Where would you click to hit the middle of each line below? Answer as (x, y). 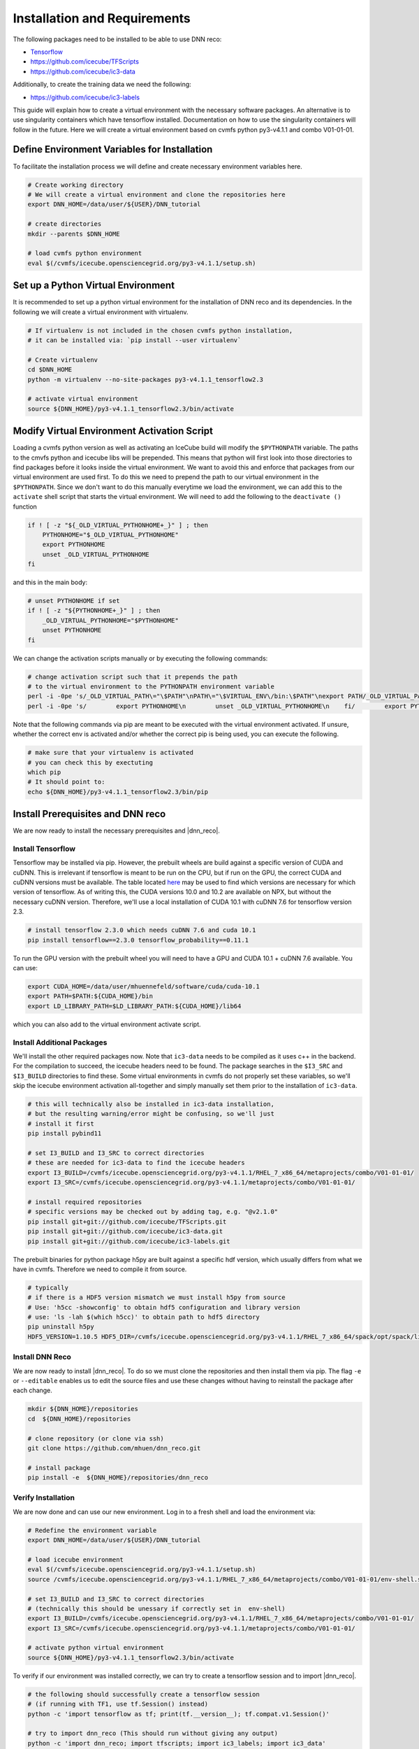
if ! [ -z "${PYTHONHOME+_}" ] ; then (94, 611)
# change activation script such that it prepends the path (133, 677)
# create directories (65, 224)
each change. (32, 1390)
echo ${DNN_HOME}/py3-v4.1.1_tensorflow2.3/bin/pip (118, 792)
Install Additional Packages (60, 1042)
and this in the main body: (50, 582)
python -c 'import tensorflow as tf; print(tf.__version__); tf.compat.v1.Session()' (178, 1714)
